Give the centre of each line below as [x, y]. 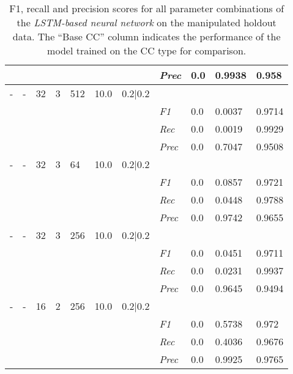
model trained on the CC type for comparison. [147, 50]
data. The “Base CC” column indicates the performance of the [146, 36]
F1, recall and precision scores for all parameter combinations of [147, 8]
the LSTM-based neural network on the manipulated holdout [146, 22]
